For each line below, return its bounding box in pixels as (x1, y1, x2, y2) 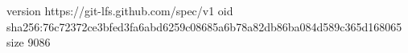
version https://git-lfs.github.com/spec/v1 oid (6, 2, 233, 18)
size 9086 (6, 34, 51, 51)
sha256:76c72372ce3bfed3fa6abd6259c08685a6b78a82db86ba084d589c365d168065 (6, 18, 402, 35)
